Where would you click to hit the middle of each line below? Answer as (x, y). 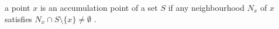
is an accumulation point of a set (99, 7)
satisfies (18, 18)
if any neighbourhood (206, 7)
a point (18, 7)
